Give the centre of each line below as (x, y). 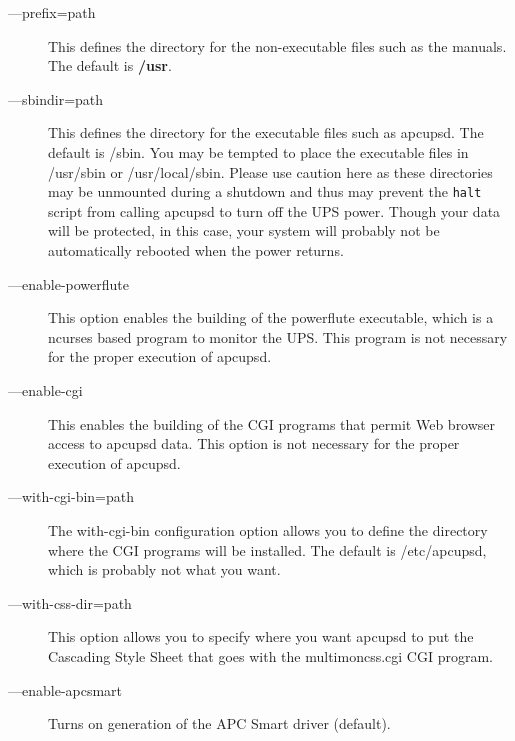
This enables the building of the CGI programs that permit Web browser (272, 423)
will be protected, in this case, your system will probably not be (244, 230)
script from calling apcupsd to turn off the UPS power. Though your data (274, 210)
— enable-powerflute (68, 283)
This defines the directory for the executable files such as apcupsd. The (266, 132)
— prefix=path (52, 12)
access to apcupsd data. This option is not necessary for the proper (254, 443)
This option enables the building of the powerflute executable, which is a (271, 317)
